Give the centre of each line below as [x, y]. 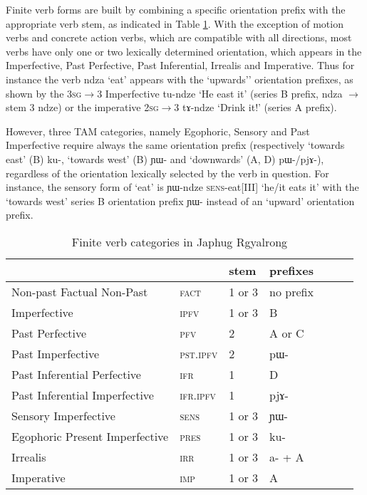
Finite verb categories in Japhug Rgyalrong [180, 241]
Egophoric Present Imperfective [90, 436]
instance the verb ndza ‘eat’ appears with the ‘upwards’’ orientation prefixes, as [180, 79]
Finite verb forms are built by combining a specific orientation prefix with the [176, 9]
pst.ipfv [199, 353]
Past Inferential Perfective [76, 374]
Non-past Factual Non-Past [80, 291]
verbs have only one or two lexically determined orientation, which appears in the [184, 51]
